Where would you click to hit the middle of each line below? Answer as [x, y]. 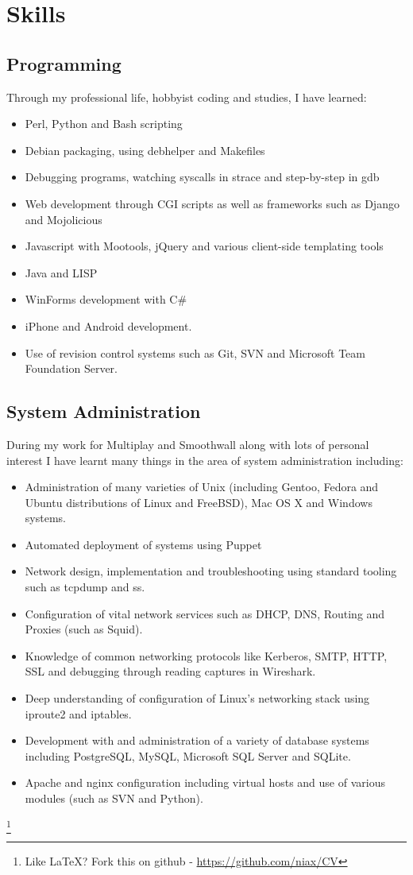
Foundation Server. [71, 368]
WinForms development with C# [106, 299]
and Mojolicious [64, 219]
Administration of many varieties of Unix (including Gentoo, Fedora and [202, 487]
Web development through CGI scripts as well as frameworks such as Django [212, 203]
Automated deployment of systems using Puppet [143, 544]
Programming [64, 63]
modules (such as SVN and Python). [114, 798]
